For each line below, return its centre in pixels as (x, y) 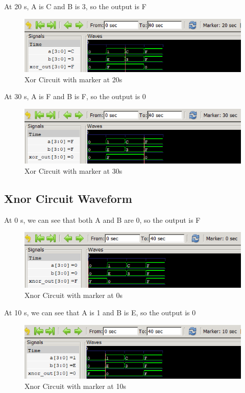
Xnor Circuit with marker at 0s (73, 295)
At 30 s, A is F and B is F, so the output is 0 (75, 96)
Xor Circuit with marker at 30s (73, 170)
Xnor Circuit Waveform (68, 198)
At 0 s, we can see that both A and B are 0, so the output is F (102, 219)
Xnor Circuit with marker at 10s (75, 386)
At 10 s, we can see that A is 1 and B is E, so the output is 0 (100, 312)
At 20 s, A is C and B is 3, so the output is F (75, 6)
